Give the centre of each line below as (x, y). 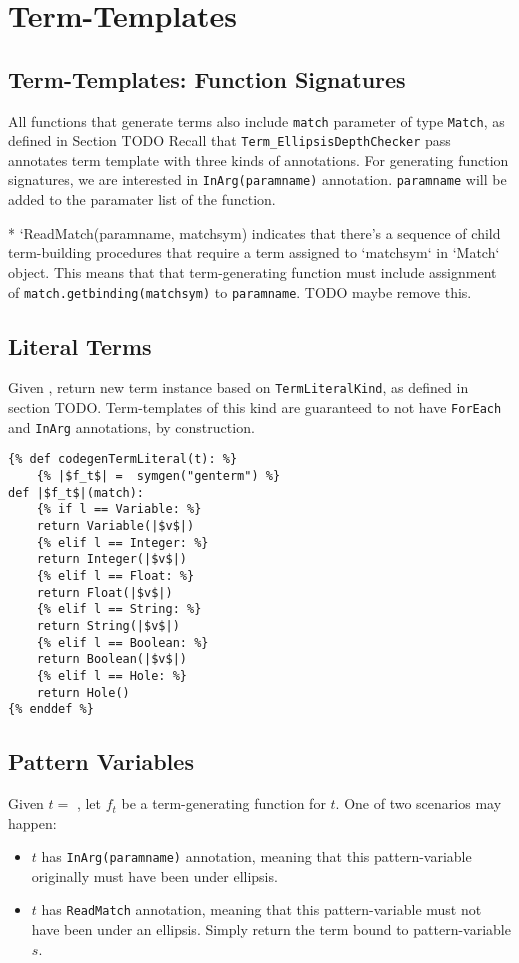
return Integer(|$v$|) (111, 559)
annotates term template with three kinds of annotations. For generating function (258, 159)
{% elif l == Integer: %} (122, 542)
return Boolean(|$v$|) (111, 659)
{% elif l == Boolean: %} (122, 642)
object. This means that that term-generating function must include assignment (252, 271)
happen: (32, 822)
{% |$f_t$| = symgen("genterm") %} (158, 476)
